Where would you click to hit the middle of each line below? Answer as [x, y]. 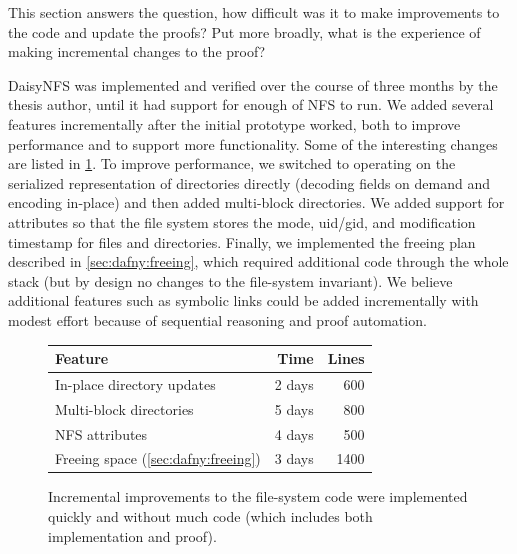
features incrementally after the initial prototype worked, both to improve [234, 123]
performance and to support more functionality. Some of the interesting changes [253, 143]
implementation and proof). [132, 535]
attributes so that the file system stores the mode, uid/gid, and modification [242, 221]
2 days [294, 383]
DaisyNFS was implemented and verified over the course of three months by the [253, 84]
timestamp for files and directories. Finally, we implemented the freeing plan [242, 241]
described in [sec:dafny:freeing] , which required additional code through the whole [258, 261]
